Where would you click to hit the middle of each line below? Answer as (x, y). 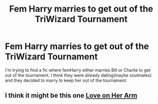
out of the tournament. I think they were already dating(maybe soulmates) (79, 75)
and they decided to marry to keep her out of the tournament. (66, 80)
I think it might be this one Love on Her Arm (71, 96)
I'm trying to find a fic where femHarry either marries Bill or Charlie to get (78, 70)
